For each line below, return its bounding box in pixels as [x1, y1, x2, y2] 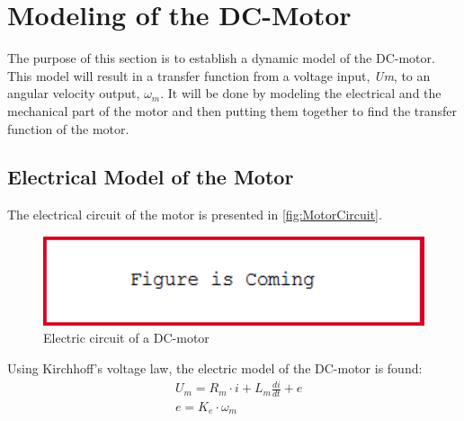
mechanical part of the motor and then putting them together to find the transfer [7, 101, 458, 120]
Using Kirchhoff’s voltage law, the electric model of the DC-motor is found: [7, 359, 423, 377]
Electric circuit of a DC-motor [43, 328, 210, 347]
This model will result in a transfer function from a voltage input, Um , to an [7, 66, 431, 85]
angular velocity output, [7, 84, 140, 103]
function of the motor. [7, 119, 129, 138]
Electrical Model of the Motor [7, 163, 294, 191]
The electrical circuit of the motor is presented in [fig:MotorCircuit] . [7, 205, 382, 224]
